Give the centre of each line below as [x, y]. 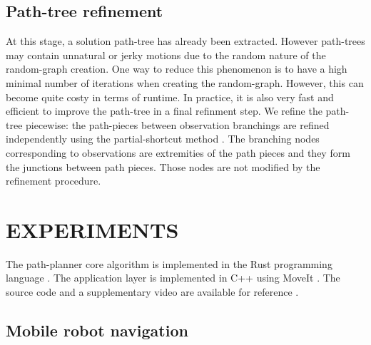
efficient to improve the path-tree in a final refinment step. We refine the [164, 111]
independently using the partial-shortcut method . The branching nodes [163, 139]
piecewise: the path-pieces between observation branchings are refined [178, 124]
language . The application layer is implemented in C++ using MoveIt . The [173, 278]
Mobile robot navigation [97, 330]
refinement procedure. [54, 181]
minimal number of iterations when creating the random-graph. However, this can [185, 82]
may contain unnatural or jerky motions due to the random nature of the [166, 55]
